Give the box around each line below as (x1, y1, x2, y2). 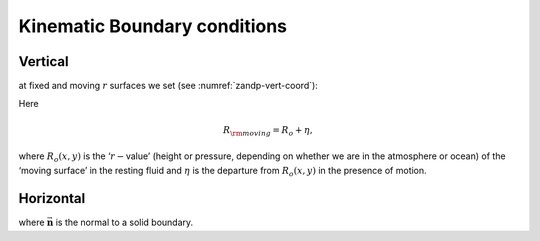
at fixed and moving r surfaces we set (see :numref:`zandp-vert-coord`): (18, 80, 319, 92)
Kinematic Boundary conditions (18, 15, 288, 37)
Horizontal (18, 190, 86, 207)
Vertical (18, 53, 69, 70)
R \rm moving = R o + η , (222, 124, 314, 138)
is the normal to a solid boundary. (55, 216, 194, 229)
